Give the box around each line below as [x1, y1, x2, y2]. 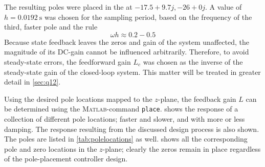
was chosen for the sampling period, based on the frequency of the [44, 11, 252, 22]
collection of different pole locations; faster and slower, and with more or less [4, 114, 245, 124]
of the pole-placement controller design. [4, 153, 128, 164]
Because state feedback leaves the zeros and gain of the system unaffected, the [4, 36, 249, 47]
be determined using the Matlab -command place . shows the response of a [4, 103, 238, 114]
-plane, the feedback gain [158, 93, 236, 104]
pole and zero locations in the [4, 143, 97, 154]
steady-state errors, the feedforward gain [4, 56, 131, 67]
